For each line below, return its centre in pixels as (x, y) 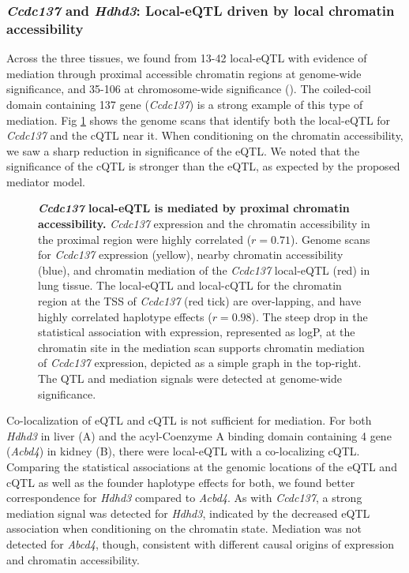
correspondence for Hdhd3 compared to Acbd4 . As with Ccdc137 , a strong (184, 498)
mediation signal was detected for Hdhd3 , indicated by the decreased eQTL (188, 513)
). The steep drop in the (310, 316)
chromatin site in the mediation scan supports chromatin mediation (201, 347)
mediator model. (46, 181)
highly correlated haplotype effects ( (125, 316)
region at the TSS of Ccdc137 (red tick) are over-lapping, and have (200, 301)
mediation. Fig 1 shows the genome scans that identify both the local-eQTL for (199, 120)
